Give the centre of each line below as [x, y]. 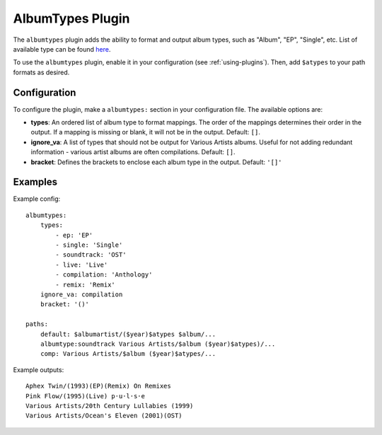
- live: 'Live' [82, 265]
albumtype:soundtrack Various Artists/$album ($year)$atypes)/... [158, 344]
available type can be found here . [62, 49]
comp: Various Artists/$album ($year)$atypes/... [128, 354]
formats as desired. [41, 72]
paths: [37, 324]
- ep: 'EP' [74, 235]
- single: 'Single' [89, 245]
